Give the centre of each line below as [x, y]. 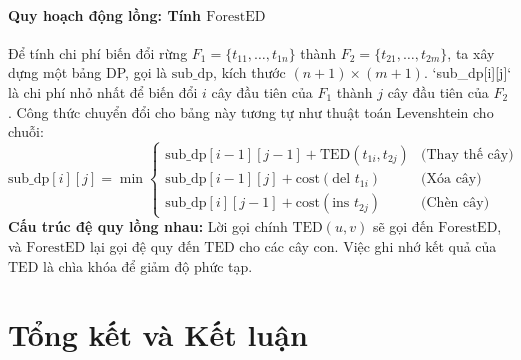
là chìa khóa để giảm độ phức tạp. [148, 265]
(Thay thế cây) [467, 155]
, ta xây [471, 52]
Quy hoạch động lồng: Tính [104, 14]
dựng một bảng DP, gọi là [88, 72]
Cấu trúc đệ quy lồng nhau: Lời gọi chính [148, 226]
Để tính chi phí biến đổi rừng [98, 52]
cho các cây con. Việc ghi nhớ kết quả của [368, 245]
